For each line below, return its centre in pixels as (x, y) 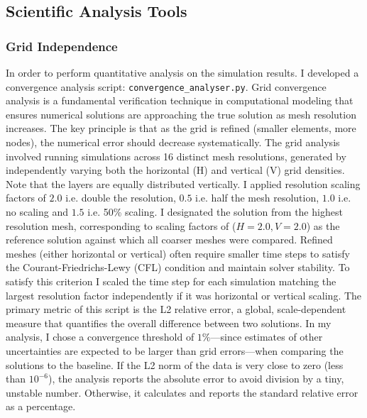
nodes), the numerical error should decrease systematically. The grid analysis (173, 142)
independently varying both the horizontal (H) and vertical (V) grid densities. (175, 170)
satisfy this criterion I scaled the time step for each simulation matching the (171, 281)
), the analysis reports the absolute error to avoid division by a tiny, (196, 379)
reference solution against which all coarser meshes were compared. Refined (169, 240)
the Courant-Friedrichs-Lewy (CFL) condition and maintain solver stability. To (178, 267)
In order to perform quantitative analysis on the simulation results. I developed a (182, 72)
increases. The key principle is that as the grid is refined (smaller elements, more (181, 128)
